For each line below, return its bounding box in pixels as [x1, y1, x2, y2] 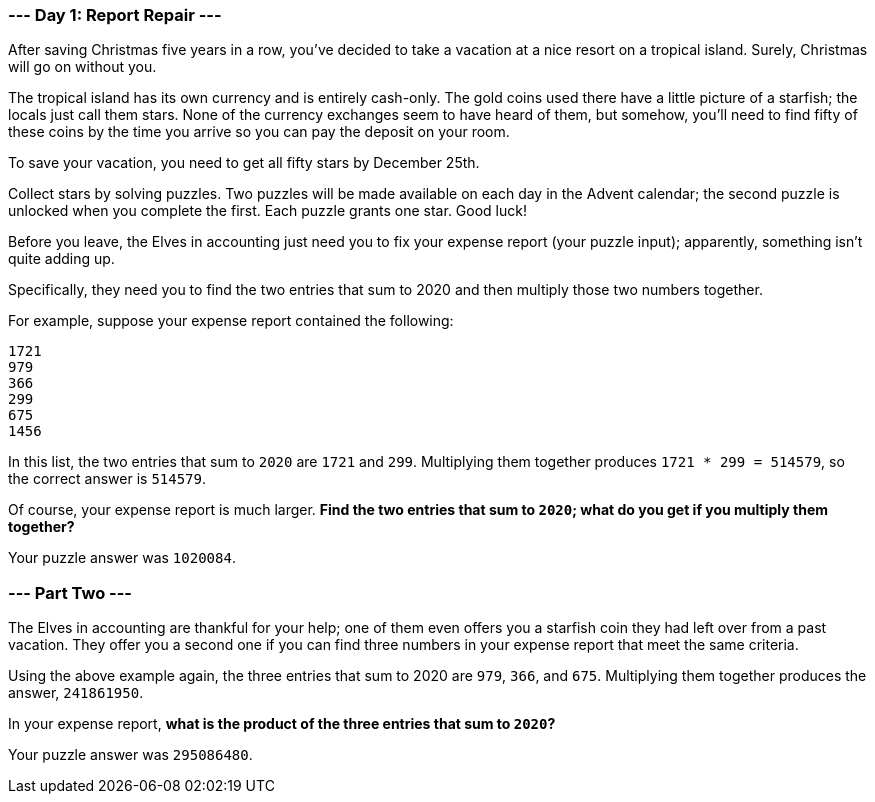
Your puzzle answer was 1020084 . [8, 549, 236, 567]
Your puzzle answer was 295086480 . [8, 746, 253, 764]
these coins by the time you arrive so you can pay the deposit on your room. [8, 123, 510, 141]
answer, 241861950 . [8, 684, 144, 702]
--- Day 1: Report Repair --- [8, 5, 222, 25]
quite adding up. [8, 250, 115, 268]
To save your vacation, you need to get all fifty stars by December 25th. [8, 154, 480, 172]
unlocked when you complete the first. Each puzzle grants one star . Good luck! [8, 202, 527, 220]
